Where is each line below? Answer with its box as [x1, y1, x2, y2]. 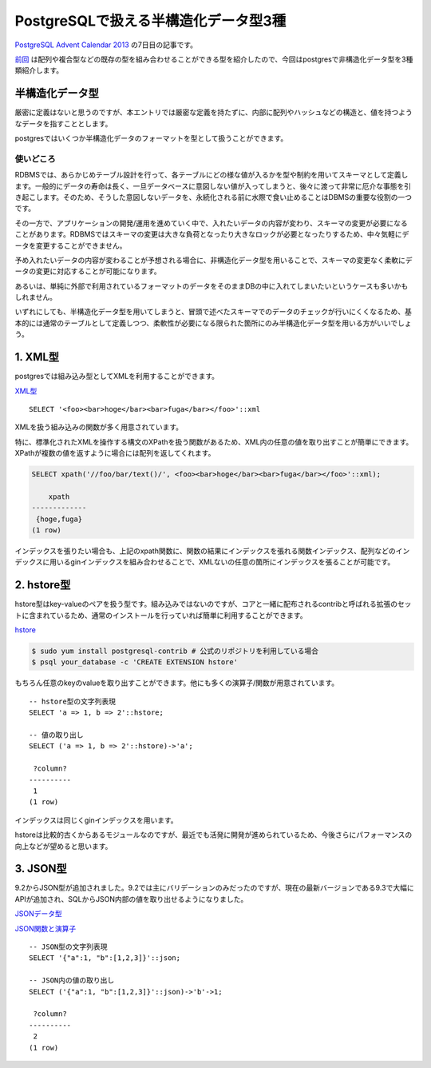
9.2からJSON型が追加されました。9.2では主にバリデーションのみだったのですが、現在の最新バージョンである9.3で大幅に [14, 883, 414, 893]
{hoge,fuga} [36, 514, 83, 524]
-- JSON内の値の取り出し [29, 976, 115, 985]
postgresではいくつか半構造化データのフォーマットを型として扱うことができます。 [14, 133, 288, 143]
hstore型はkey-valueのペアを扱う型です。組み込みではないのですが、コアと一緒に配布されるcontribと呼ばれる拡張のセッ [14, 600, 412, 609]
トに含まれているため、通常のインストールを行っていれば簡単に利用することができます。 [14, 610, 307, 620]
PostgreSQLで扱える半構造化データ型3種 [14, 12, 287, 30]
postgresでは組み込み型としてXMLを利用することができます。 [14, 372, 219, 381]
